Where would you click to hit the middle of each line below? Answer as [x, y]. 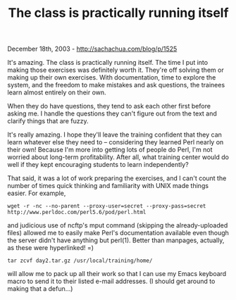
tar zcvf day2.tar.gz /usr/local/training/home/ [80, 261]
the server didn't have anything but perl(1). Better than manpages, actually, [116, 240]
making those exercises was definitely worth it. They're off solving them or [116, 70]
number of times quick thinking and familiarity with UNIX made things [108, 186]
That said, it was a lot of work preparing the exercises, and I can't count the [117, 178]
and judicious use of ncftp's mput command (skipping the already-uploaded [118, 225]
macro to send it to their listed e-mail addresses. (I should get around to [111, 281]
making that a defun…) [40, 289]
